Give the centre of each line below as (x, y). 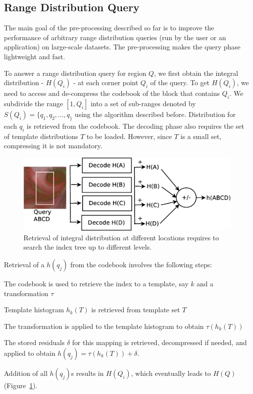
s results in (87, 373)
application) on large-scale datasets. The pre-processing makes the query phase (122, 47)
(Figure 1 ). (21, 385)
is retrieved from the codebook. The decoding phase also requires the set (135, 126)
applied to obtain (30, 353)
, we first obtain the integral (196, 73)
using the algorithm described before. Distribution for (155, 114)
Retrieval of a (24, 264)
